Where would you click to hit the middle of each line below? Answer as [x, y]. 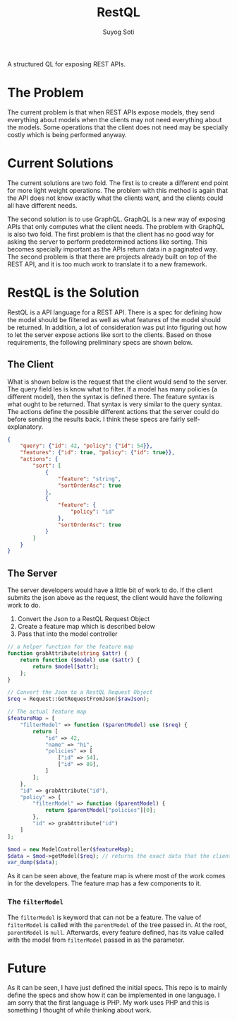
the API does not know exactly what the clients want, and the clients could [115, 198]
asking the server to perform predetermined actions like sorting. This [108, 242]
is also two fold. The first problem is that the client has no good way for [111, 234]
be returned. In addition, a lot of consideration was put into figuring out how [117, 327]
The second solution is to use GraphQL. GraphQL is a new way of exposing [116, 219]
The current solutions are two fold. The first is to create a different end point [118, 183]
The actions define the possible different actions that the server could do [114, 411]
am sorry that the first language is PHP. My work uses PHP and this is [108, 1003]
